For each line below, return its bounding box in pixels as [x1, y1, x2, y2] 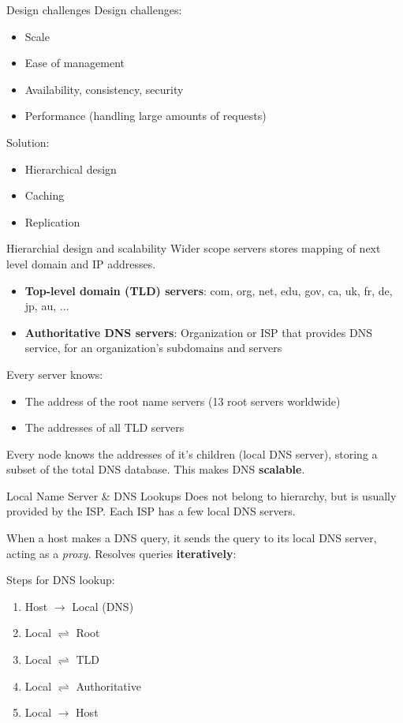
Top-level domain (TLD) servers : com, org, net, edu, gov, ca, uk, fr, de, [24, 282, 393, 298]
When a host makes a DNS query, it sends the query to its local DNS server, [6, 530, 377, 546]
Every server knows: [6, 365, 103, 382]
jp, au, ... [24, 298, 69, 314]
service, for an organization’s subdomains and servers [24, 339, 282, 356]
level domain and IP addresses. [6, 255, 156, 272]
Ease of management [24, 54, 125, 71]
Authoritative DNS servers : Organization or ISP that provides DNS [24, 324, 372, 340]
